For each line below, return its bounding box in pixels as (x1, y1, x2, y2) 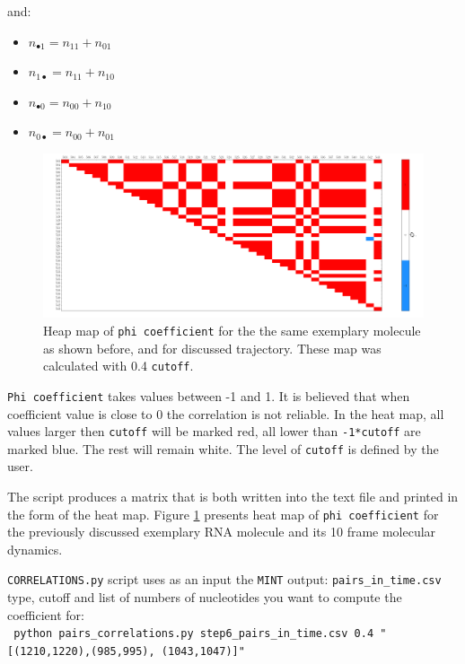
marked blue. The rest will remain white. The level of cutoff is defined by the (7, 439, 439, 458)
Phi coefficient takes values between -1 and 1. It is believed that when (7, 386, 410, 405)
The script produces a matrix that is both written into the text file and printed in (7, 487, 459, 506)
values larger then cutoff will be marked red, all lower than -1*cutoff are (7, 422, 421, 441)
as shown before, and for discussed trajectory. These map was (43, 338, 382, 357)
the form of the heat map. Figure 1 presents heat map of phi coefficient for (7, 504, 439, 523)
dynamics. (7, 539, 63, 558)
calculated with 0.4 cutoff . (43, 356, 194, 375)
